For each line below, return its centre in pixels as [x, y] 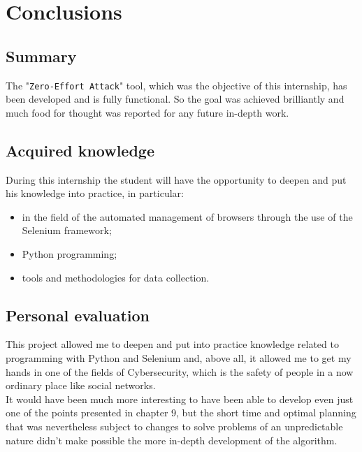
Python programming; [70, 254]
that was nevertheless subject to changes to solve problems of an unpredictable [174, 426]
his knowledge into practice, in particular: [95, 193]
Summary [41, 56]
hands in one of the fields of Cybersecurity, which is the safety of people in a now [180, 371]
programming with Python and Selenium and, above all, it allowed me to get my [179, 357]
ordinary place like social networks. [81, 385]
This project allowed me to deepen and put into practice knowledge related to [172, 344]
